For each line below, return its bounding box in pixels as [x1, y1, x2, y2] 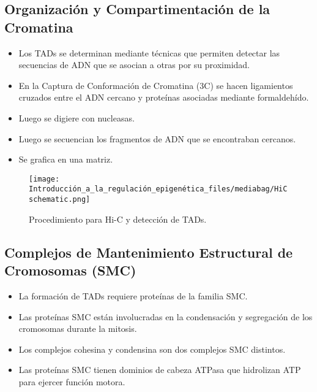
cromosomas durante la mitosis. [18, 322, 137, 335]
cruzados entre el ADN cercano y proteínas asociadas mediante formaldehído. [18, 91, 309, 104]
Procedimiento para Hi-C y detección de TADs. [29, 212, 207, 225]
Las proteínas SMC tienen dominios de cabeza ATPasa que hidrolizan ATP [18, 363, 301, 376]
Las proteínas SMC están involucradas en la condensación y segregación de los [18, 310, 313, 323]
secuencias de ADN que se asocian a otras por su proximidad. [18, 58, 250, 71]
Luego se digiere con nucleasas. [18, 111, 135, 124]
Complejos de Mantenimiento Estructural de [4, 242, 293, 261]
